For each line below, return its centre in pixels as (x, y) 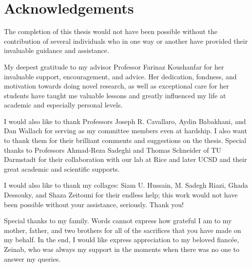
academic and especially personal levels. (63, 105)
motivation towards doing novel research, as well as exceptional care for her (116, 86)
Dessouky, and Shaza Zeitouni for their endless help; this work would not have (121, 195)
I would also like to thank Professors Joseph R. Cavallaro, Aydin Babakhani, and (125, 121)
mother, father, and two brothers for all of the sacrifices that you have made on (123, 230)
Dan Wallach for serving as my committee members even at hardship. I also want (126, 131)
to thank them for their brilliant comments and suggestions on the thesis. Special (125, 140)
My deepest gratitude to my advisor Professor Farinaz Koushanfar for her (114, 66)
